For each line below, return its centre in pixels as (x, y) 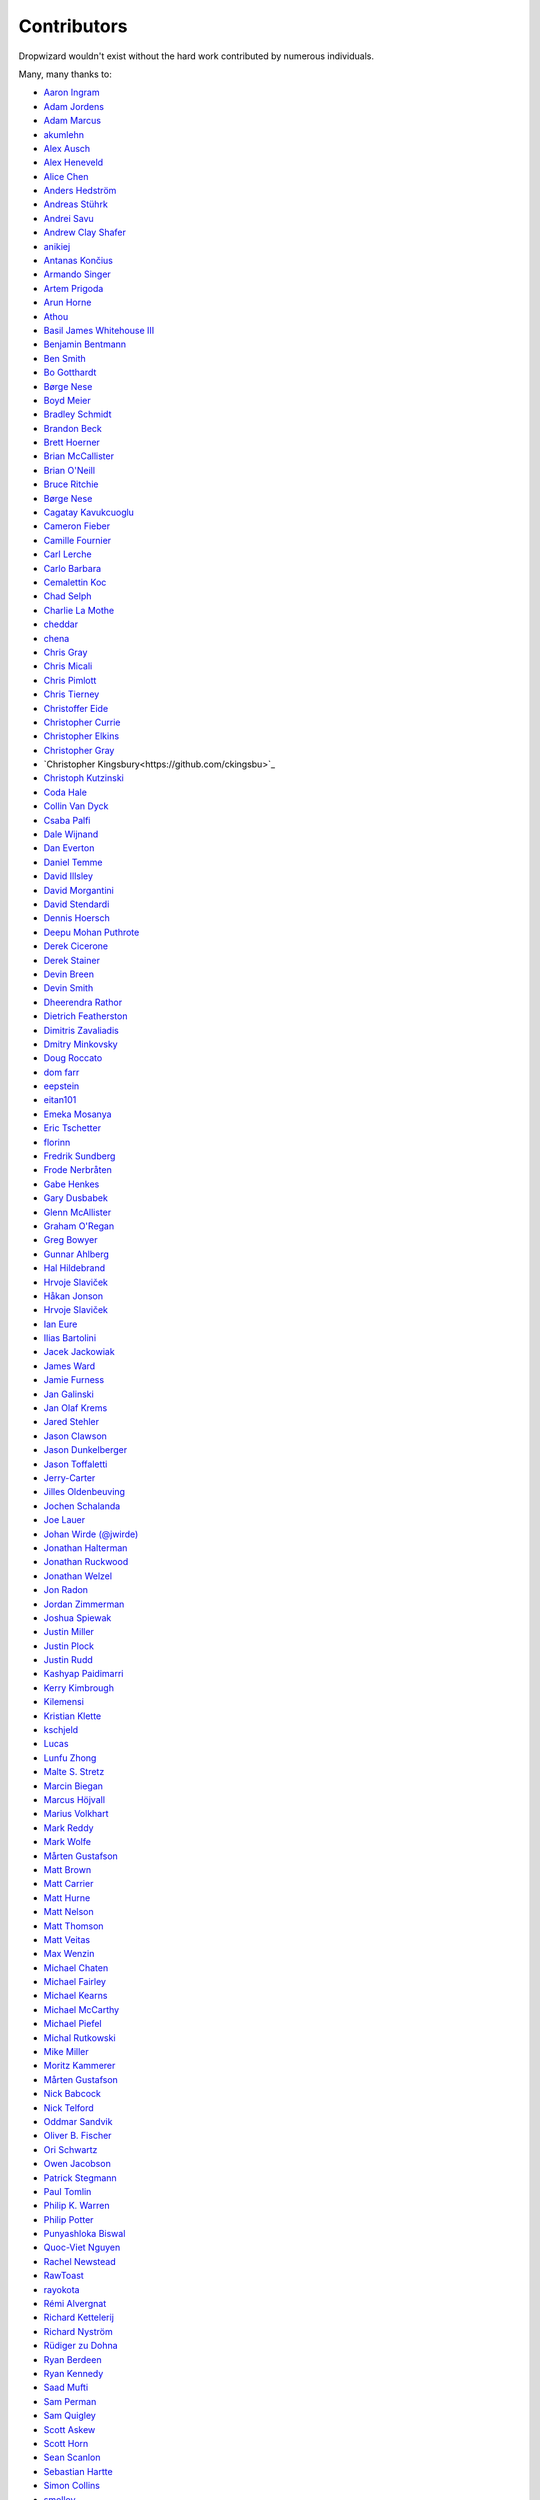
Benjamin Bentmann (85, 344)
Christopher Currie (82, 722)
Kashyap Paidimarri (83, 1674)
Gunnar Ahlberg (76, 1254)
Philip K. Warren (76, 2206)
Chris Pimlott (70, 680)
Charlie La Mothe (79, 610)
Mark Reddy (68, 1827)
